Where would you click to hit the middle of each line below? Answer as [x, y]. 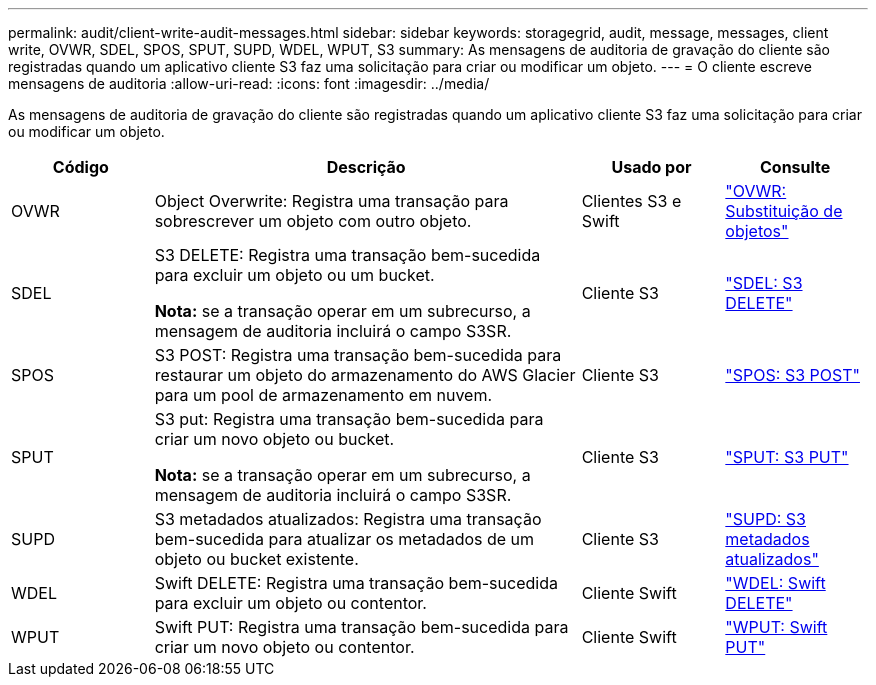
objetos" [757, 231]
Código [80, 167]
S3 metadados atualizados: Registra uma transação [348, 519]
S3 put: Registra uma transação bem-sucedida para [349, 419]
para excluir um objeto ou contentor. [290, 603]
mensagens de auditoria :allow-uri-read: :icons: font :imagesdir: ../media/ [249, 83]
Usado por [651, 167]
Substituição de [784, 211]
